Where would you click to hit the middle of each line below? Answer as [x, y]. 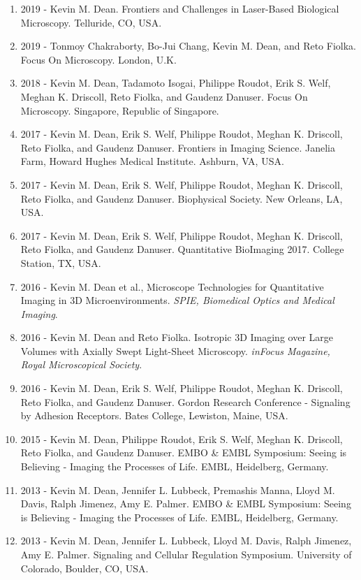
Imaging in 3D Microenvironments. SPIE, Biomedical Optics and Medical [177, 300]
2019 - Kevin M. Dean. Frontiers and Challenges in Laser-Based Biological [180, 8]
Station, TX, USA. [61, 262]
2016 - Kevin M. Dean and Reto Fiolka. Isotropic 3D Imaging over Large [177, 337]
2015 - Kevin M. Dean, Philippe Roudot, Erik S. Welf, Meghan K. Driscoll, [182, 438]
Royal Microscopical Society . [81, 364]
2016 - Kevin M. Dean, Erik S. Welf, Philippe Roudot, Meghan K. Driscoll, [182, 388]
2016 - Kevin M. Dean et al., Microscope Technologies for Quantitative [172, 286]
